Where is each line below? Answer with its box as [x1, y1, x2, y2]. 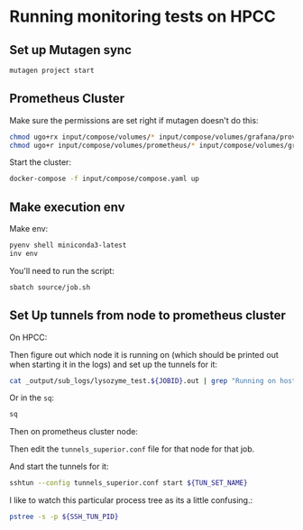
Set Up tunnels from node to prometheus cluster [9, 308, 287, 324]
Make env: [9, 224, 49, 234]
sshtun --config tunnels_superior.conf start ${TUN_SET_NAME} [9, 479, 248, 488]
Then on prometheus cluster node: [9, 426, 138, 437]
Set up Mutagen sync [9, 42, 133, 58]
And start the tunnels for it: [9, 461, 109, 472]
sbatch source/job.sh [9, 282, 91, 292]
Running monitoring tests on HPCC [9, 6, 277, 27]
